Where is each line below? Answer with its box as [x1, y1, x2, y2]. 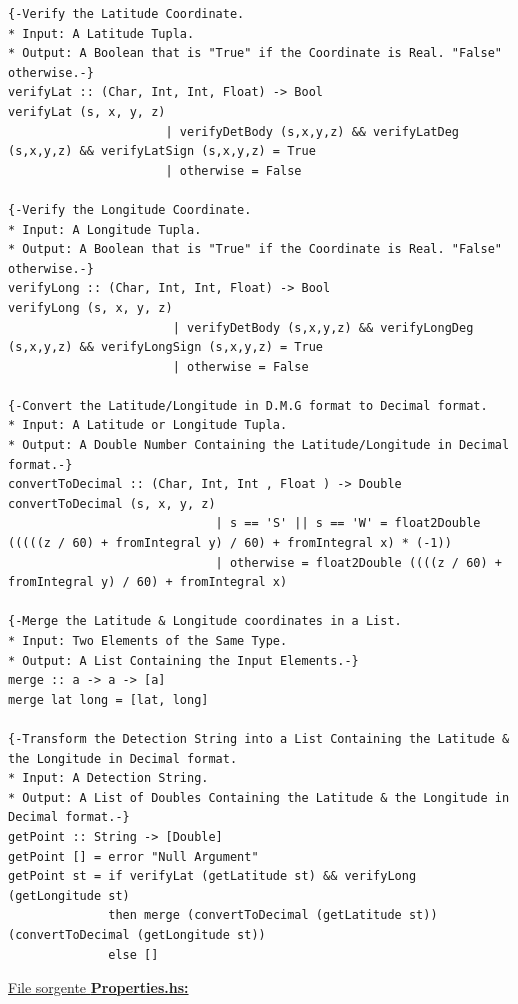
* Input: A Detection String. [8, 771, 209, 786]
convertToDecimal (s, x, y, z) [8, 496, 216, 511]
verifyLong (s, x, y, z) [8, 300, 173, 315]
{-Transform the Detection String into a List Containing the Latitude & [8, 731, 510, 746]
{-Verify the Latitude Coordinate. [8, 7, 245, 21]
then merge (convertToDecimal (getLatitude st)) [108, 908, 438, 923]
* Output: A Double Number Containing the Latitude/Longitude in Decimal [8, 438, 510, 453]
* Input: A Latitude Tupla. [8, 26, 195, 41]
